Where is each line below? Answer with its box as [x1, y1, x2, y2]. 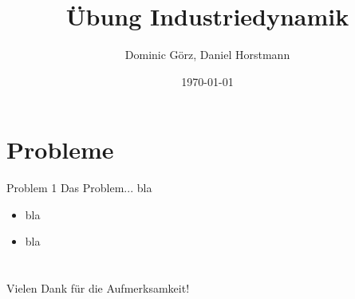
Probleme [6, 133, 114, 166]
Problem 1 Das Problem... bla [6, 179, 152, 196]
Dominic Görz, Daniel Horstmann [124, 46, 290, 63]
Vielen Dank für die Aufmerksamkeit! [6, 280, 190, 297]
